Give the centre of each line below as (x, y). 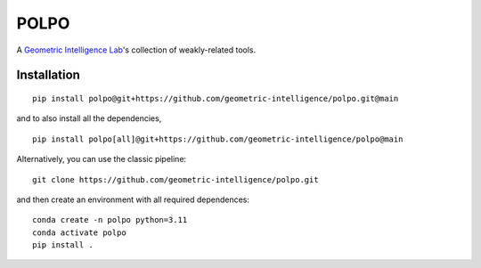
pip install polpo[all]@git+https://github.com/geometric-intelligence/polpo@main (218, 139)
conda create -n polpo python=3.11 (110, 220)
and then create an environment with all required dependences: (133, 199)
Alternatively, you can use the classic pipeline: (102, 159)
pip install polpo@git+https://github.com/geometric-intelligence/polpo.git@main (216, 98)
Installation (48, 75)
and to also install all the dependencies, (89, 118)
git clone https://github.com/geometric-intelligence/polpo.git (176, 179)
